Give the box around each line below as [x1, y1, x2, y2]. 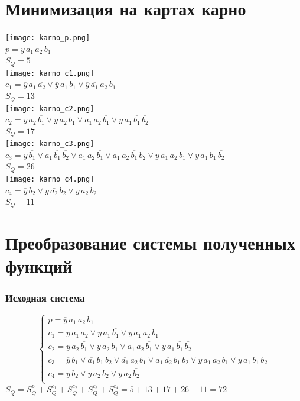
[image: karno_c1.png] [5, 69, 94, 77]
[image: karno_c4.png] [5, 174, 94, 183]
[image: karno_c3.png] [5, 140, 94, 148]
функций [5, 254, 73, 278]
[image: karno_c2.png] [5, 104, 94, 113]
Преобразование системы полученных [5, 230, 295, 254]
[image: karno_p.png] [5, 34, 90, 43]
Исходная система [5, 290, 85, 305]
